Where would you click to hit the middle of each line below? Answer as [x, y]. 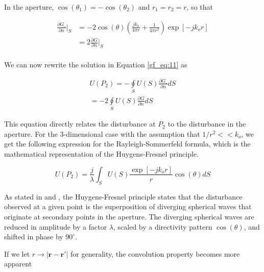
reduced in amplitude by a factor [56, 226]
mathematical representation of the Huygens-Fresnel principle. [101, 153]
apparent [18, 264]
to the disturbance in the [207, 124]
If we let [17, 253]
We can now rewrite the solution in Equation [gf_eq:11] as [96, 64]
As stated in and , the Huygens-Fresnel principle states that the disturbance [123, 196]
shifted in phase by [34, 237]
